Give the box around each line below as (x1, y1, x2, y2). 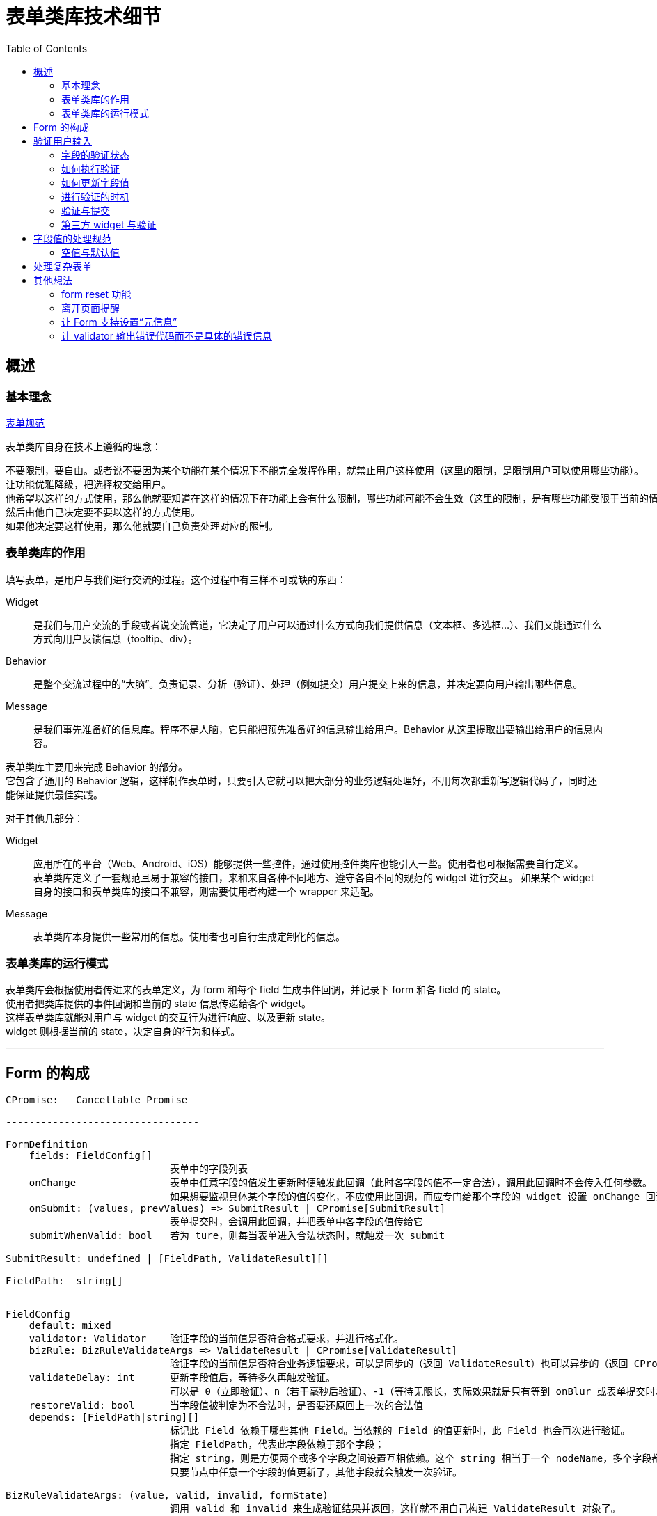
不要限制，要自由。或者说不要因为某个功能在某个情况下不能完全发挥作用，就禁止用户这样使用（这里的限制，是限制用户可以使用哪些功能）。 (6, 464, 644, 476)
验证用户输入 (33, 134, 92, 147)
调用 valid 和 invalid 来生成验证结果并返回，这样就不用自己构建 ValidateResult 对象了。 (170, 1503, 621, 1515)
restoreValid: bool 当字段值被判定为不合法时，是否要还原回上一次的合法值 (29, 1400, 424, 1412)
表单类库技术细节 (6, 5, 162, 29)
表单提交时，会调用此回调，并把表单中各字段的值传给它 (170, 1216, 424, 1228)
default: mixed (29, 1320, 111, 1332)
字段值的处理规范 (33, 232, 111, 244)
